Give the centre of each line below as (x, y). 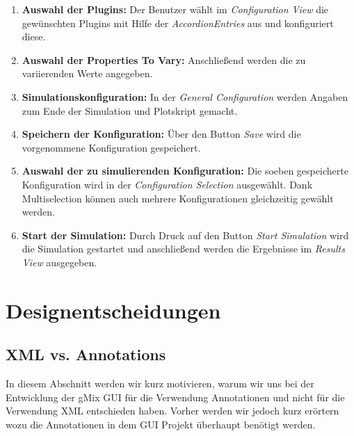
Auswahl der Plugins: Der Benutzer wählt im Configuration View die (175, 9)
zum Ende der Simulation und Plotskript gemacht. (130, 110)
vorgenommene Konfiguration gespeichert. (111, 147)
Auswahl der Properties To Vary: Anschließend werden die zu (164, 59)
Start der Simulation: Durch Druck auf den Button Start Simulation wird (185, 235)
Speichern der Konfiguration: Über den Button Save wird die (161, 134)
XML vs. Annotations (86, 354)
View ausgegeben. (59, 262)
